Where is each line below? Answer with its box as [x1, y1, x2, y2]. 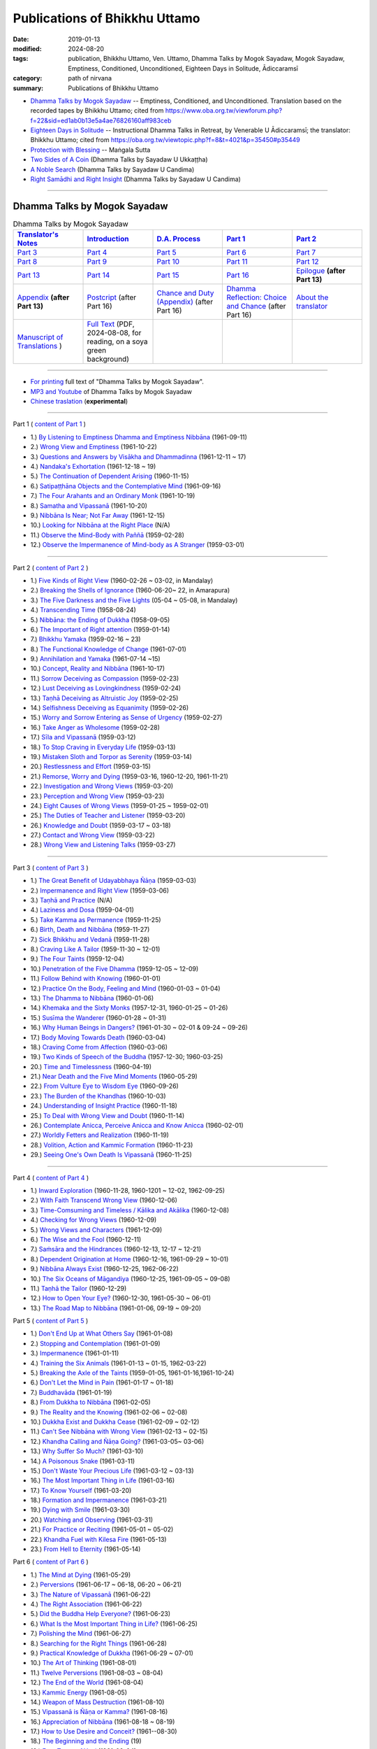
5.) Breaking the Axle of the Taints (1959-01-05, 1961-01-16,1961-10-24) [30, 1368, 235, 1378]
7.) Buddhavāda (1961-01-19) [30, 1388, 112, 1396]
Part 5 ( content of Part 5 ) [13, 1317, 89, 1325]
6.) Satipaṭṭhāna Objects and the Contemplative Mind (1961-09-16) [30, 481, 221, 490]
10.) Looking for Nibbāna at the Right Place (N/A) [30, 521, 170, 530]
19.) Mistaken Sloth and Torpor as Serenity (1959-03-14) [30, 752, 192, 760]
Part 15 [156, 270, 179, 280]
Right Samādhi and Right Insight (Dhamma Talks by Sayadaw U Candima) [30, 175, 241, 183]
